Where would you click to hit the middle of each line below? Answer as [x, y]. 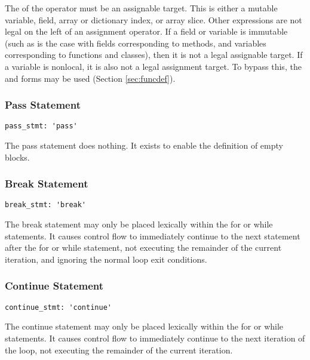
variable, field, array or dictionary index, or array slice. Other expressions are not [154, 19]
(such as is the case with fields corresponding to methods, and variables [136, 43]
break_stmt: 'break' [46, 205]
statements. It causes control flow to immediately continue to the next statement [153, 236]
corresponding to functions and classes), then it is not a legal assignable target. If [154, 55]
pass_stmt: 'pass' [41, 126]
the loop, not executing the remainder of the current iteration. [119, 350]
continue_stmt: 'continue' [58, 307]
